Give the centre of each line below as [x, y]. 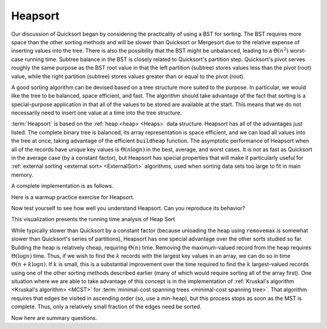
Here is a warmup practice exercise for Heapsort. [73, 197]
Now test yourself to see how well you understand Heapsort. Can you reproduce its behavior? [128, 208]
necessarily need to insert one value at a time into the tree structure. [96, 113]
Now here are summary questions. [54, 317]
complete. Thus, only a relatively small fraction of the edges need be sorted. [107, 307]
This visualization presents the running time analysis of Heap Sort [93, 219]
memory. [22, 174]
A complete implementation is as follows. [62, 186]
